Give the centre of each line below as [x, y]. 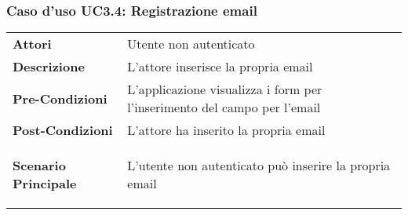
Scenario [39, 166]
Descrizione [49, 67]
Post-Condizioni [63, 130]
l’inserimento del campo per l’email [224, 107]
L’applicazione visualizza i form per [225, 89]
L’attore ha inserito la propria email [226, 130]
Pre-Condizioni [60, 98]
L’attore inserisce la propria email [220, 67]
